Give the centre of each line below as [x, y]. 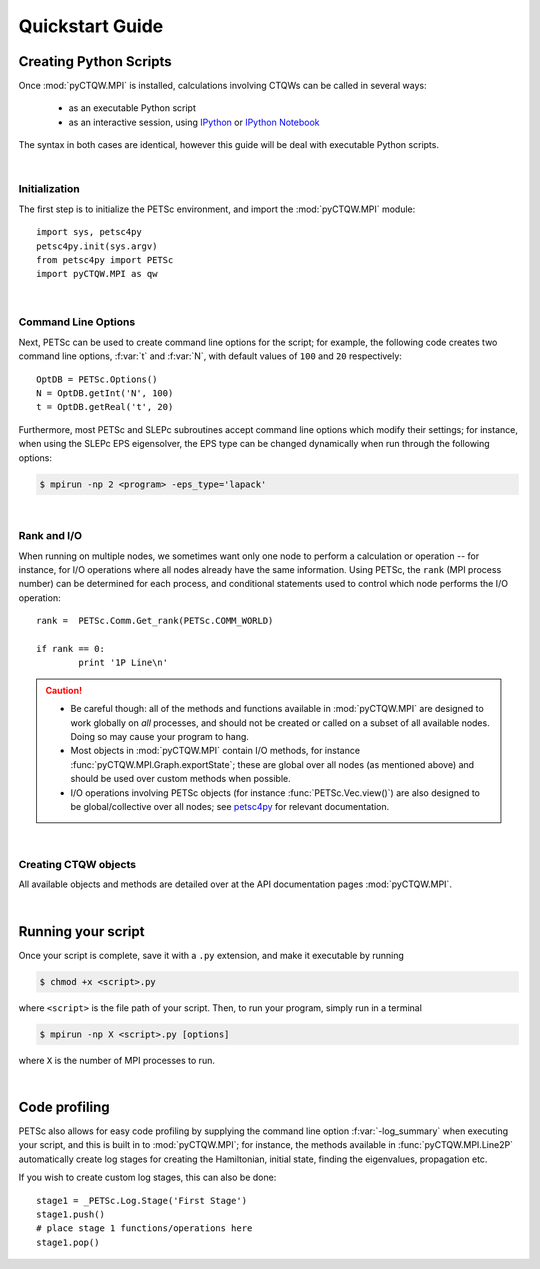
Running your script [81, 931]
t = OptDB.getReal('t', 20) [105, 407]
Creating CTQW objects [77, 865]
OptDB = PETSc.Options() [97, 379]
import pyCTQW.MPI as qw [97, 274]
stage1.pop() [68, 1242]
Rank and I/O [50, 536]
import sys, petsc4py [89, 232]
